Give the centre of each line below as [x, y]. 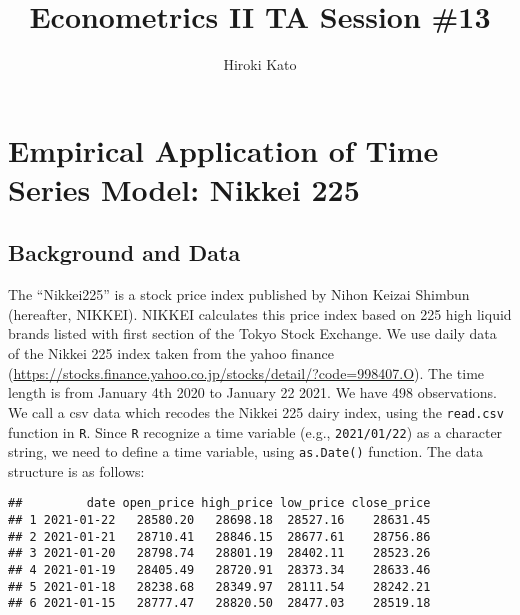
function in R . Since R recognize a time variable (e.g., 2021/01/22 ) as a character [255, 431]
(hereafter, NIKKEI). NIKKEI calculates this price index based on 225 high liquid [260, 313]
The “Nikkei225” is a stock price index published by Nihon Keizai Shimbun [239, 294]
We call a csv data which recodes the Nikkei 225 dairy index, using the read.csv [256, 411]
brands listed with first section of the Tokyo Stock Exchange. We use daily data [252, 333]
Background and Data [124, 252]
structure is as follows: [76, 470]
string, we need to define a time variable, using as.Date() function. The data [245, 451]
